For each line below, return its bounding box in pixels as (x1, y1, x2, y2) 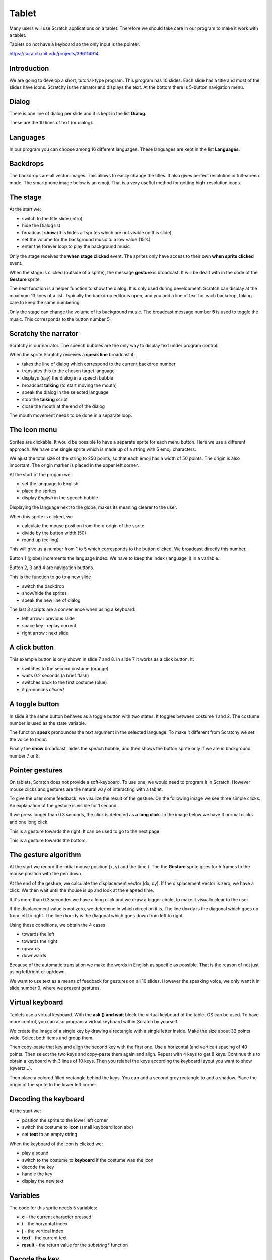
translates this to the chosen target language (22, 368, 115, 374)
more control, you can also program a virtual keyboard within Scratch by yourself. (9, 1019, 179, 1025)
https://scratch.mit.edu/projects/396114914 (9, 50, 99, 56)
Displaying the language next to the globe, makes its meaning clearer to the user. (9, 504, 177, 510)
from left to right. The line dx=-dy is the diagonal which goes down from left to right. (9, 913, 184, 919)
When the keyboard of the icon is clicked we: (9, 1141, 103, 1147)
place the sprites (22, 488, 57, 494)
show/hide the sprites (22, 590, 67, 596)
